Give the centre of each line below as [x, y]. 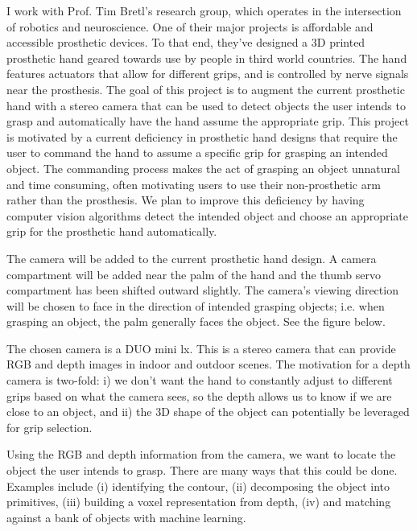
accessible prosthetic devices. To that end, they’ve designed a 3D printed [186, 42]
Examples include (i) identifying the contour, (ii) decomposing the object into [198, 486]
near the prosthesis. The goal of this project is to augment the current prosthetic [206, 89]
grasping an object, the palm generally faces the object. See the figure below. [196, 321]
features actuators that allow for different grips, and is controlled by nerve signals [208, 74]
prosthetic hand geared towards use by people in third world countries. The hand [207, 58]
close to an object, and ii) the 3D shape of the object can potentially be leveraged [208, 412]
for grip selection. [50, 427]
